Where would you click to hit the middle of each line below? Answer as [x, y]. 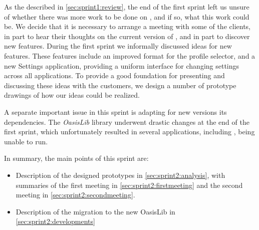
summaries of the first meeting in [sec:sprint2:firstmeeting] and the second [129, 185]
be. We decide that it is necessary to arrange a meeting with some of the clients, [127, 26]
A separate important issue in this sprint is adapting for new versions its [115, 111]
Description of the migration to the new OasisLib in [95, 211]
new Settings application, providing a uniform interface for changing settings [122, 65]
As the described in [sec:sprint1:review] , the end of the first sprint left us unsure [127, 7]
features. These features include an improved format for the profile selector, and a [130, 55]
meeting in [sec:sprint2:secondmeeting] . [75, 195]
